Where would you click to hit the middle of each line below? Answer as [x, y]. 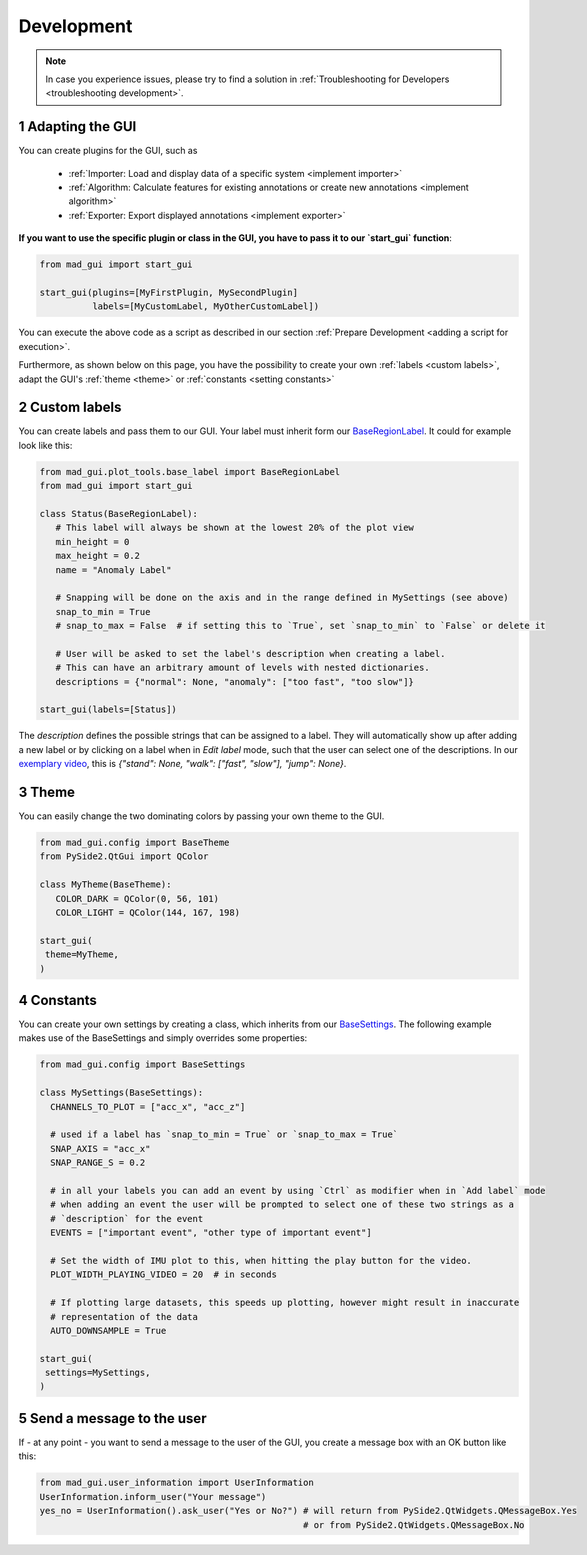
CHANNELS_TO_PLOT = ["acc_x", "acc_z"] [148, 1106]
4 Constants [57, 1000]
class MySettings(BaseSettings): [121, 1093]
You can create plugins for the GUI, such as [108, 151]
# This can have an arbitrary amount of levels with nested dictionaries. [242, 668]
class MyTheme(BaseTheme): [105, 884]
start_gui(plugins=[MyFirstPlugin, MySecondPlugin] [169, 292]
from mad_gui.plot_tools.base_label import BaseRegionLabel [190, 471]
